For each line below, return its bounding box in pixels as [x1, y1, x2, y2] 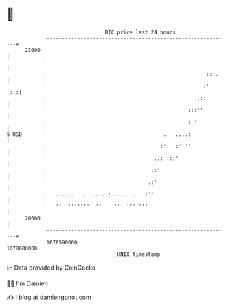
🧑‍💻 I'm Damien [6, 279, 49, 287]
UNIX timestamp [117, 250, 161, 258]
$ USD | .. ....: [6, 130, 192, 138]
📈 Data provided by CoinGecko [6, 263, 96, 272]
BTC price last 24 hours [104, 29, 176, 36]
